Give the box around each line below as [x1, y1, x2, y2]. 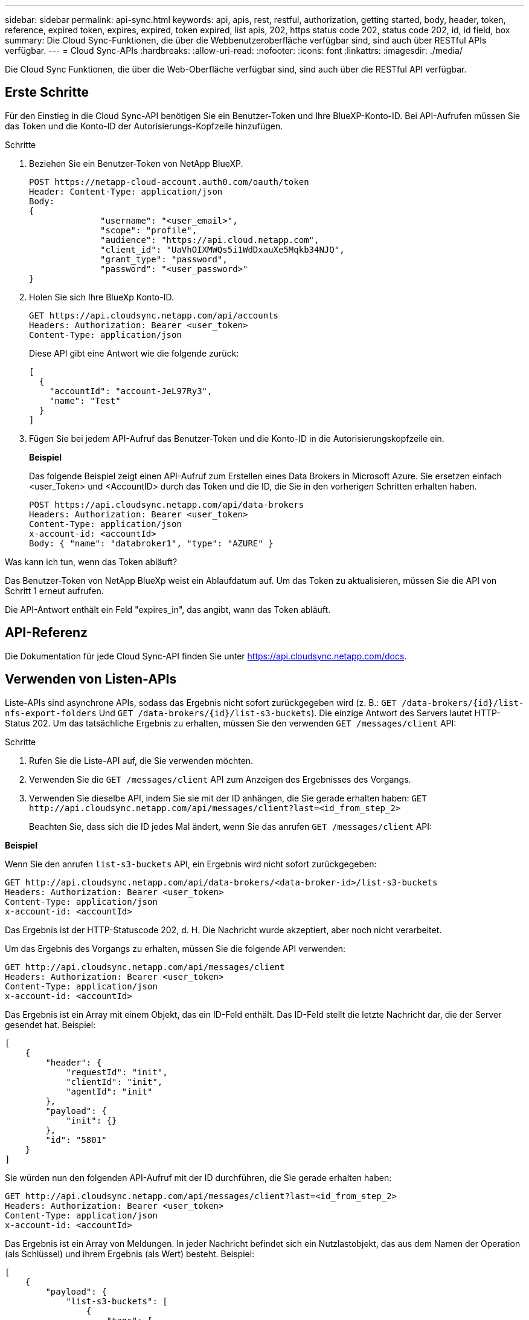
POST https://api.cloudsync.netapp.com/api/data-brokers [29, 499, 304, 510]
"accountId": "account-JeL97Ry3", [49, 386, 213, 396]
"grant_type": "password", [100, 254, 228, 264]
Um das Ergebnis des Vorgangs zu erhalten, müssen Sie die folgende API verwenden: [5, 943, 345, 954]
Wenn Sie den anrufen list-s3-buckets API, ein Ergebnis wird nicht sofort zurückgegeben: [5, 858, 377, 869]
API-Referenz [5, 625, 88, 641]
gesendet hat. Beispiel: [5, 1019, 96, 1030]
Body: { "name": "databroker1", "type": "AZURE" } [29, 538, 274, 548]
